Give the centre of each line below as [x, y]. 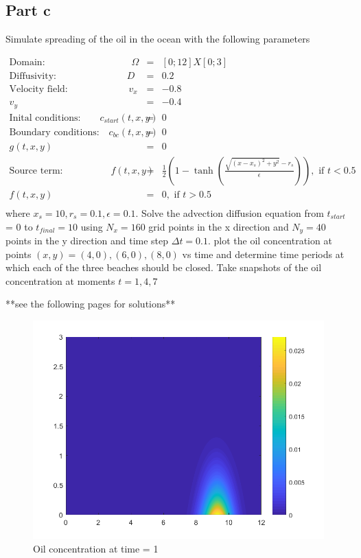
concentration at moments [60, 280]
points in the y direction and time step [87, 241]
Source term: [36, 171]
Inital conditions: [45, 118]
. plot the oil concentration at [270, 241]
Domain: [27, 62]
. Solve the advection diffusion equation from [230, 213]
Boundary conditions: [54, 132]
